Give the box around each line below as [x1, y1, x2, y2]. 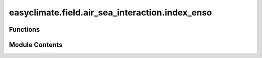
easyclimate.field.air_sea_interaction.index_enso [9, 7, 212, 18]
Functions [9, 25, 40, 34]
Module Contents [9, 41, 63, 49]
